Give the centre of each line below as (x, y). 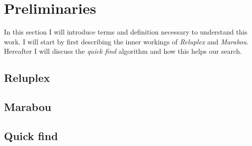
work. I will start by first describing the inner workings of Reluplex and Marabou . (126, 41)
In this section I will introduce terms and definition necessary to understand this (126, 32)
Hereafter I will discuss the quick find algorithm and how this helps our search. (123, 51)
